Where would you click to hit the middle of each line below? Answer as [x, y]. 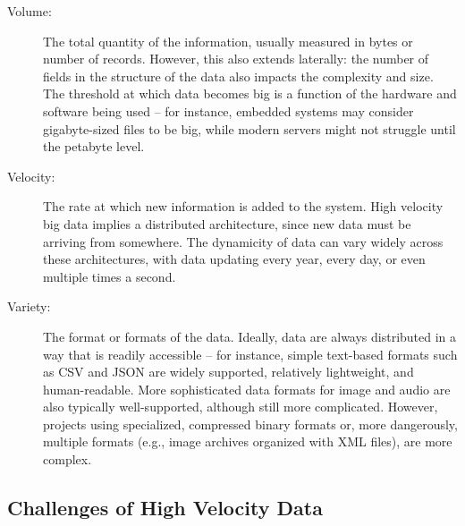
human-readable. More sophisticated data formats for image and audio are [247, 389]
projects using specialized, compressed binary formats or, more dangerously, [250, 424]
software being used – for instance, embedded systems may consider [228, 110]
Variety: [29, 306]
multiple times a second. [110, 276]
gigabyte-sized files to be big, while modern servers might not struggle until [249, 128]
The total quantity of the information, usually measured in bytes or [228, 41]
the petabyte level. [94, 146]
